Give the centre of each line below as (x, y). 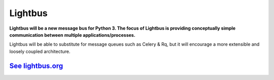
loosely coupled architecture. (40, 51)
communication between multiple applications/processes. (72, 35)
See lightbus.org (36, 66)
